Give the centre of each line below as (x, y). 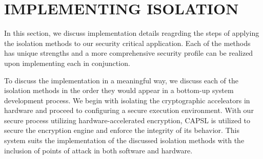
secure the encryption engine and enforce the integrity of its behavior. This (122, 130)
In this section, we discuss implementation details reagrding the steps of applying (132, 33)
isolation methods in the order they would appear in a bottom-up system (119, 90)
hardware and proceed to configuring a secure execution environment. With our (129, 110)
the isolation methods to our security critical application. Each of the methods (127, 43)
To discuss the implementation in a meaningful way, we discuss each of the (121, 80)
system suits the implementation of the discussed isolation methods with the (124, 140)
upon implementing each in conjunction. (67, 63)
